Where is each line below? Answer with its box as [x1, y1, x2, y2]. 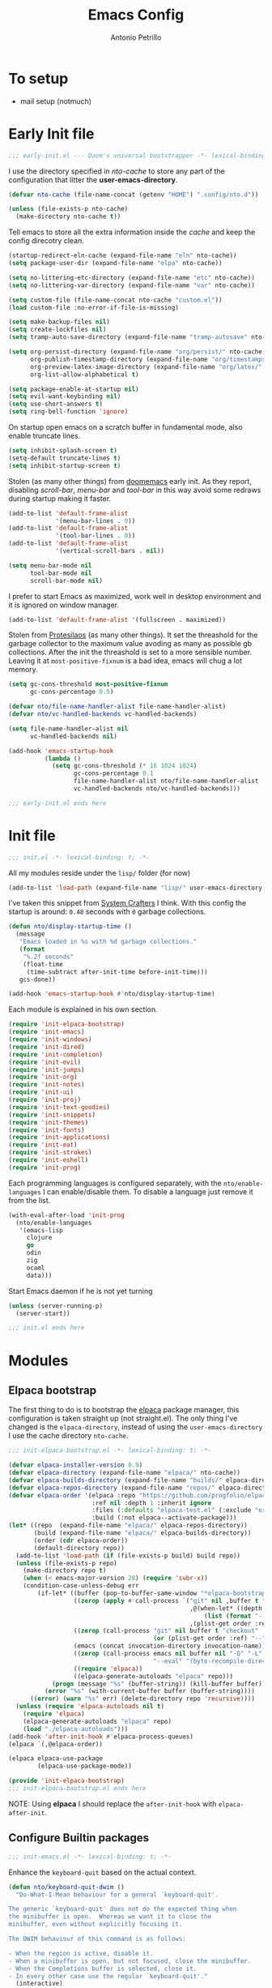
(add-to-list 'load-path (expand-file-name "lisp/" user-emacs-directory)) [8, 884, 270, 892]
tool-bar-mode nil [29, 569, 92, 577]
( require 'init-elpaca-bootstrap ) [8, 1020, 125, 1029]
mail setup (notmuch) [19, 96, 91, 106]
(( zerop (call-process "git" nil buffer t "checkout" [73, 1627, 259, 1635]
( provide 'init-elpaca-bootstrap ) [8, 1777, 125, 1785]
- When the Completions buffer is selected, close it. [8, 1964, 198, 1973]
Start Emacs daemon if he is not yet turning [8, 1286, 153, 1296]
